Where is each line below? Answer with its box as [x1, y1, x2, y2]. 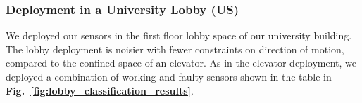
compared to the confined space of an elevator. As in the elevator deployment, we [6, 55, 356, 70]
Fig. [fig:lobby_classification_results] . [6, 83, 194, 97]
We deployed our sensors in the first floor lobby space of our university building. [6, 28, 352, 43]
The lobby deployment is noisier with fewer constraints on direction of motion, [6, 41, 344, 56]
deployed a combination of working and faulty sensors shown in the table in [6, 69, 332, 83]
